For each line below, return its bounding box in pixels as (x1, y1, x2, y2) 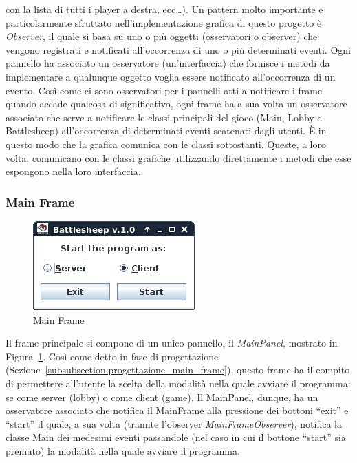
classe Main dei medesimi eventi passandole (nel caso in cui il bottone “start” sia (6, 430, 346, 444)
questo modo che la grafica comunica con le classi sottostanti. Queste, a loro (6, 136, 326, 151)
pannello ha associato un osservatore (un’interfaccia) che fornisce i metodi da (6, 56, 330, 70)
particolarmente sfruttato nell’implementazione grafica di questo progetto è (6, 15, 322, 30)
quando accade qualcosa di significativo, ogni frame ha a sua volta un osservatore (6, 96, 347, 111)
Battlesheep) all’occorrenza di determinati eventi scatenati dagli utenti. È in (6, 123, 327, 138)
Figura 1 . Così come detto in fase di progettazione (6, 349, 219, 363)
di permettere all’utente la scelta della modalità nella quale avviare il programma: (6, 375, 351, 390)
